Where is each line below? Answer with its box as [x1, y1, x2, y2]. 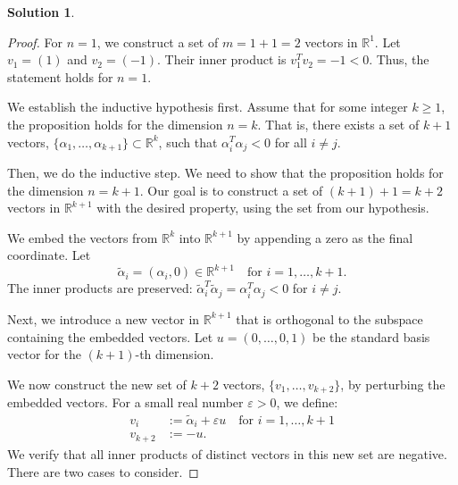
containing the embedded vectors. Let [7, 327, 213, 346]
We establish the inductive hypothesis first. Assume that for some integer [7, 97, 408, 116]
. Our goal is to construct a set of [139, 180, 323, 199]
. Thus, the [369, 50, 429, 69]
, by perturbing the [340, 374, 446, 393]
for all [274, 132, 307, 151]
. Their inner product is [157, 50, 287, 69]
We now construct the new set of [7, 374, 187, 393]
